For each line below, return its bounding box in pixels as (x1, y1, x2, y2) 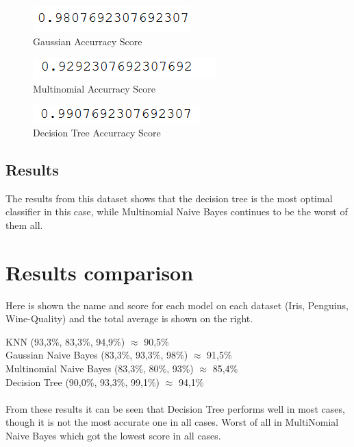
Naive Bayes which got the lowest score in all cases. (5, 428, 221, 443)
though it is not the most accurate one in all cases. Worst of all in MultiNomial (5, 415, 339, 429)
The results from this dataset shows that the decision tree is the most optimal (5, 191, 333, 205)
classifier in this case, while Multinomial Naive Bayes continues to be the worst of (5, 204, 348, 219)
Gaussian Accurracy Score (33, 34, 142, 48)
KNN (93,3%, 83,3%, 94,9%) (5, 334, 125, 348)
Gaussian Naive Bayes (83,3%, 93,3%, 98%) (5, 348, 188, 362)
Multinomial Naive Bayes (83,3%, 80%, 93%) (5, 361, 194, 376)
